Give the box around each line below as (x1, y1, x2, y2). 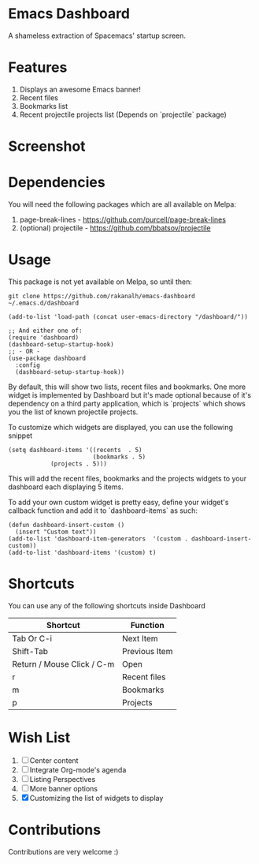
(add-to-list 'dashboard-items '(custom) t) (8, 548, 157, 556)
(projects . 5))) (50, 459, 108, 468)
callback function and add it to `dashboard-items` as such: (8, 506, 198, 515)
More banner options (29, 784, 98, 793)
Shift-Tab (12, 645, 49, 656)
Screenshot (8, 137, 86, 155)
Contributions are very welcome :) (8, 847, 119, 856)
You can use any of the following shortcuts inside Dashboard (8, 600, 206, 610)
